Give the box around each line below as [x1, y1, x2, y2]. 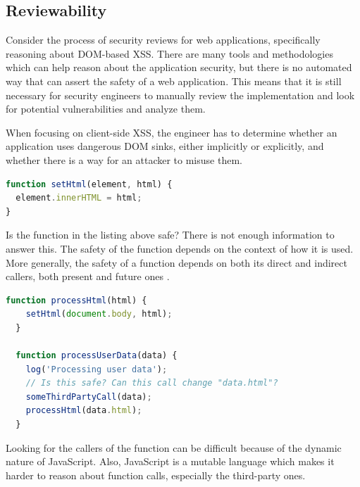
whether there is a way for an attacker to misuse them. [6, 152, 242, 167]
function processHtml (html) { [6, 295, 147, 305]
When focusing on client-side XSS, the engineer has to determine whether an [6, 125, 337, 139]
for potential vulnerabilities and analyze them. [6, 101, 206, 116]
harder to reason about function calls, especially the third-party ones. [6, 467, 306, 482]
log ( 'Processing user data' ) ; [25, 364, 168, 374]
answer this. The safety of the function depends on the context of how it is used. [6, 241, 354, 255]
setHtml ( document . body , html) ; [25, 309, 173, 320]
